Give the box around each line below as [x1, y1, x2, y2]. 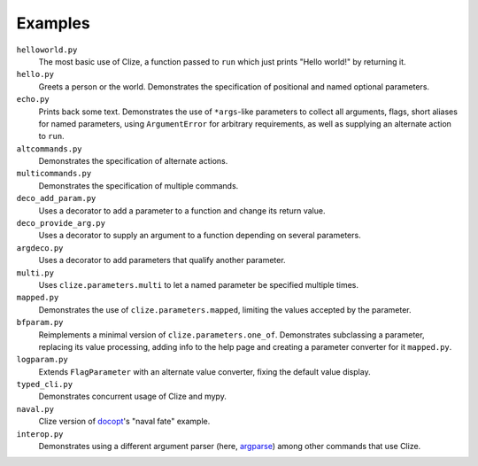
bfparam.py [16, 317, 64, 328]
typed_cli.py [16, 379, 73, 390]
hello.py [16, 69, 55, 80]
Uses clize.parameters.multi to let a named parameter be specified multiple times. [38, 279, 358, 290]
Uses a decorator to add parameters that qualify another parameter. [38, 255, 287, 266]
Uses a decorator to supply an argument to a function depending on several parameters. [38, 230, 362, 241]
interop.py [16, 429, 64, 439]
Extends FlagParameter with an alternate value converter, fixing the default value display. [38, 366, 371, 377]
